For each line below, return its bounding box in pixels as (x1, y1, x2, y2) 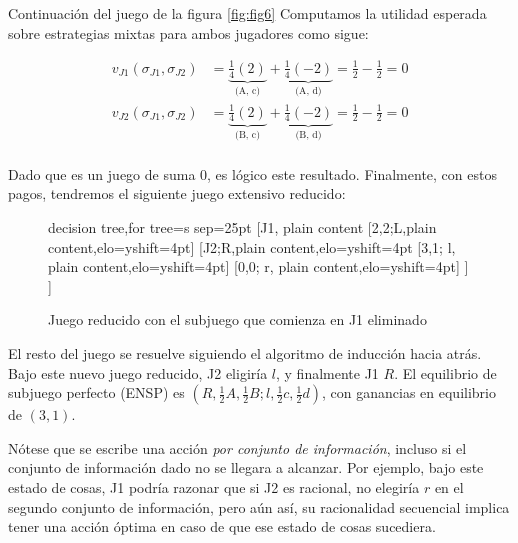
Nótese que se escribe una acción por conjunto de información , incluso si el (8, 437, 467, 458)
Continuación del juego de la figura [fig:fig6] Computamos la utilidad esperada (8, 3, 487, 23)
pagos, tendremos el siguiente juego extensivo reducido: (8, 183, 346, 204)
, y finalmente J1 (276, 362, 379, 383)
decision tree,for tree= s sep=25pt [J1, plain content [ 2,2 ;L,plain (48, 217, 437, 238)
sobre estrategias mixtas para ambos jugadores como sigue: (8, 22, 369, 43)
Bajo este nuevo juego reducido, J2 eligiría (8, 362, 268, 383)
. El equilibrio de (394, 362, 497, 383)
